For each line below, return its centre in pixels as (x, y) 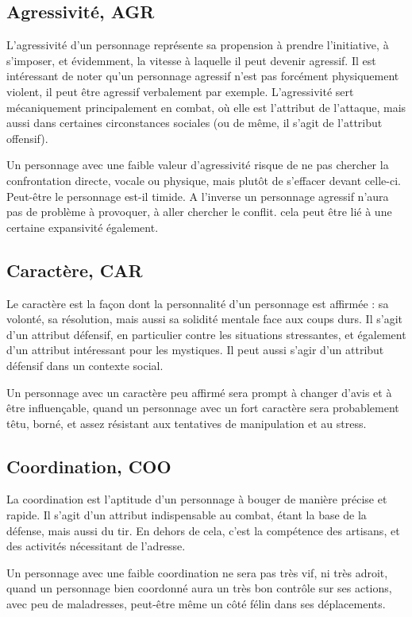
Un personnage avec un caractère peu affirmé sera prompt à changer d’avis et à (199, 392)
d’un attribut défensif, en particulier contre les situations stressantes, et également (206, 334)
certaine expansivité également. (83, 227)
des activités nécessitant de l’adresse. (96, 546)
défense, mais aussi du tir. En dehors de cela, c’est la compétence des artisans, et (203, 530)
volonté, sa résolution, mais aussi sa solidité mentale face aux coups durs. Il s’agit (204, 319)
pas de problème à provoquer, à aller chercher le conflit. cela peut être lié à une (199, 212)
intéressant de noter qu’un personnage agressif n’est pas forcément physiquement (203, 76)
